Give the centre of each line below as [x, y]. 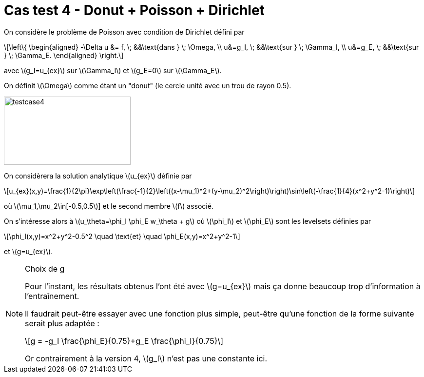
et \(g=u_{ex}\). [29, 251]
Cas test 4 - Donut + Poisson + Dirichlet [134, 10]
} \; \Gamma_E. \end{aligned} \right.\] [64, 55]
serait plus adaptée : [62, 323]
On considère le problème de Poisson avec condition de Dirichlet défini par [124, 32]
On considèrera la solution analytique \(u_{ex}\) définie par [98, 176]
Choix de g [45, 268]
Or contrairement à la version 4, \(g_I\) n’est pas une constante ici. [146, 358]
